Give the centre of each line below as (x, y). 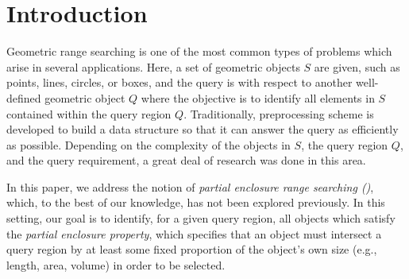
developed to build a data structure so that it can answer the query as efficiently (203, 129)
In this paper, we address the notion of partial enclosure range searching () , (190, 186)
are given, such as (357, 66)
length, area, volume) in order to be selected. (116, 264)
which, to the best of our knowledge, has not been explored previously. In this (196, 202)
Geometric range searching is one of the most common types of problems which (199, 51)
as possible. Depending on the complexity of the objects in (149, 144)
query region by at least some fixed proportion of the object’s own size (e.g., (192, 249)
